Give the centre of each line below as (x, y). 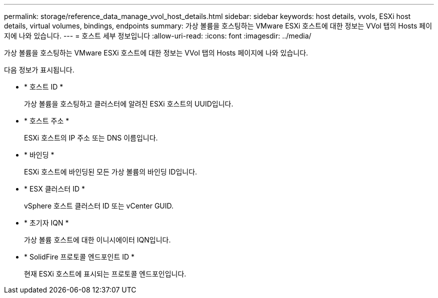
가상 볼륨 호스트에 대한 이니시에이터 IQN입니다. (97, 240)
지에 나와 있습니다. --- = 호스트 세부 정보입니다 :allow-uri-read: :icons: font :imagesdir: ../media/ (158, 36)
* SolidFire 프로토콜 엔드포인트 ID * (79, 257)
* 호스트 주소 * (47, 121)
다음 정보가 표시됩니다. (39, 70)
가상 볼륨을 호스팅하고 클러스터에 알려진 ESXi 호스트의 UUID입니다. (129, 104)
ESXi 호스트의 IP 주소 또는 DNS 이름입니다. (91, 138)
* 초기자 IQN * (46, 223)
